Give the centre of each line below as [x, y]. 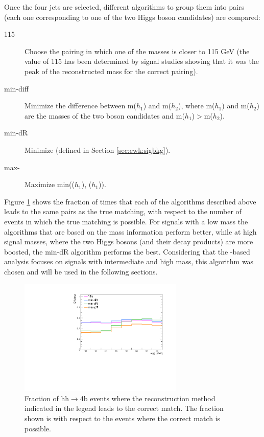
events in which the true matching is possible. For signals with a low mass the [126, 221]
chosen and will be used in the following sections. [81, 271]
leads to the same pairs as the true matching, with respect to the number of [123, 211]
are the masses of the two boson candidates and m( [105, 115]
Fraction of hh [47, 398]
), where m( [196, 106]
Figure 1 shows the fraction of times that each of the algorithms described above [130, 201]
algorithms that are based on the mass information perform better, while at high [130, 231]
